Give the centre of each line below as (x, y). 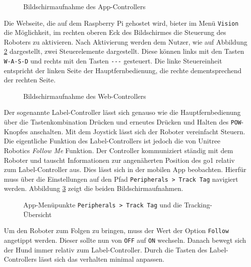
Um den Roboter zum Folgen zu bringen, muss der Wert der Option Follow (117, 230)
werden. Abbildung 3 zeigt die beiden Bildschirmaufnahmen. (94, 188)
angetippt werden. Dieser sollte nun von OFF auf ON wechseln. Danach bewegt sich (125, 240)
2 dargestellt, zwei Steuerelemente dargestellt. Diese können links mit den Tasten (124, 51)
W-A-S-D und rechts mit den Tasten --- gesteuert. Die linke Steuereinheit (113, 61)
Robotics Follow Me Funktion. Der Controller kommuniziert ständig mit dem (118, 150)
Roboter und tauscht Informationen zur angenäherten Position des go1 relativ (119, 160)
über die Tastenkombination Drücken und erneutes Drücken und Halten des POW (123, 122)
